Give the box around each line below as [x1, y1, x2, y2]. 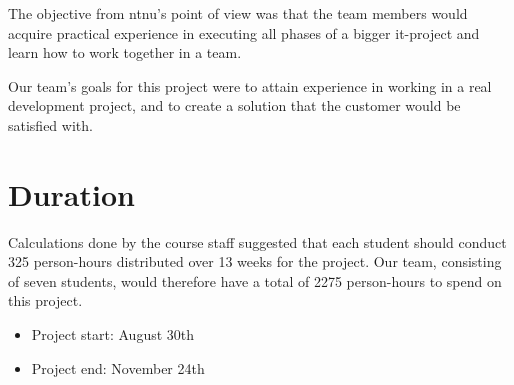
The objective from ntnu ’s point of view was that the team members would [8, 3, 468, 23]
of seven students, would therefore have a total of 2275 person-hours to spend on [8, 270, 502, 291]
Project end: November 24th [31, 357, 205, 378]
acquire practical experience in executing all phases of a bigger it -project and [8, 22, 480, 43]
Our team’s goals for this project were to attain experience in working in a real [8, 75, 492, 96]
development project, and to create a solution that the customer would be [8, 95, 461, 116]
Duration [8, 173, 135, 214]
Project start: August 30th [31, 324, 195, 345]
